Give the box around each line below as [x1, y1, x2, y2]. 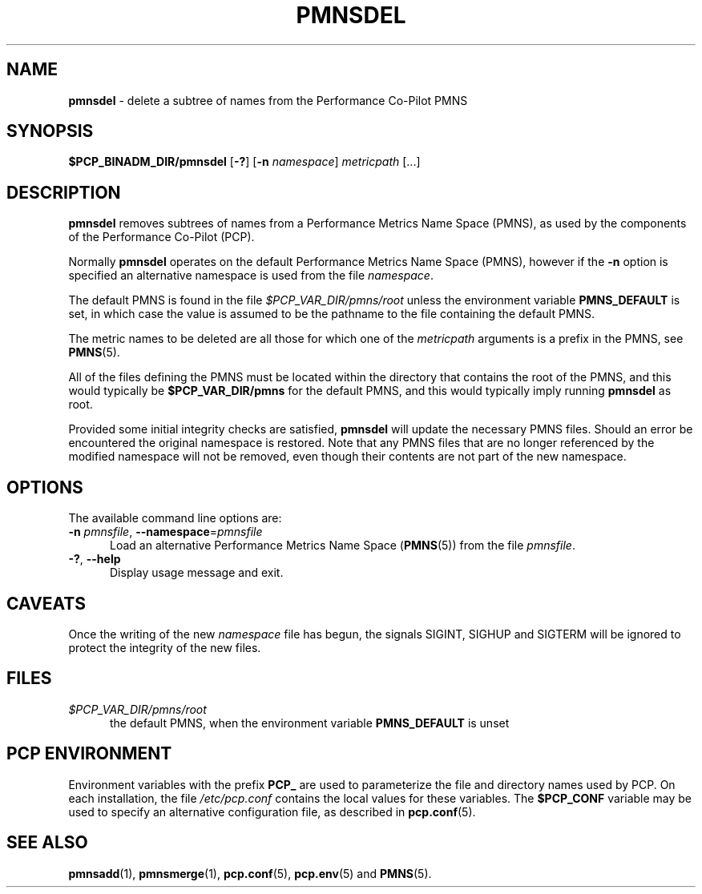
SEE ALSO [6, 832, 88, 853]
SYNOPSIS [6, 121, 94, 142]
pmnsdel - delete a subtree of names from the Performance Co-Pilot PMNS [68, 93, 468, 107]
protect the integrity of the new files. [68, 640, 261, 654]
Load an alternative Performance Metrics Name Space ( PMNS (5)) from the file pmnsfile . [110, 538, 575, 553]
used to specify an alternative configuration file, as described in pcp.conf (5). [68, 804, 476, 819]
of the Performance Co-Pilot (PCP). [68, 230, 255, 244]
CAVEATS [6, 593, 86, 614]
